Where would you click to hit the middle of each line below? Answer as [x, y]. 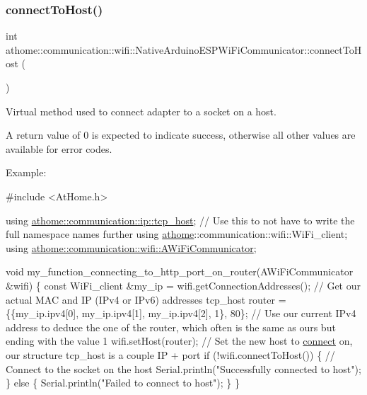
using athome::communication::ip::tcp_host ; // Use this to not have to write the [180, 220]
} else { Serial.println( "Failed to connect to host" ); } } [123, 383]
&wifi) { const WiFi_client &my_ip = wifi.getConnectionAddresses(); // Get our [183, 285]
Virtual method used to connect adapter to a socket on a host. [141, 111]
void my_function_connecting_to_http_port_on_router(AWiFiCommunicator [180, 271]
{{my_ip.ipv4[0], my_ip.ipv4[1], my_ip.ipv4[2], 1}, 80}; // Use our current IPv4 [181, 313]
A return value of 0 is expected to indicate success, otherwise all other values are [181, 135]
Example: [26, 172]
